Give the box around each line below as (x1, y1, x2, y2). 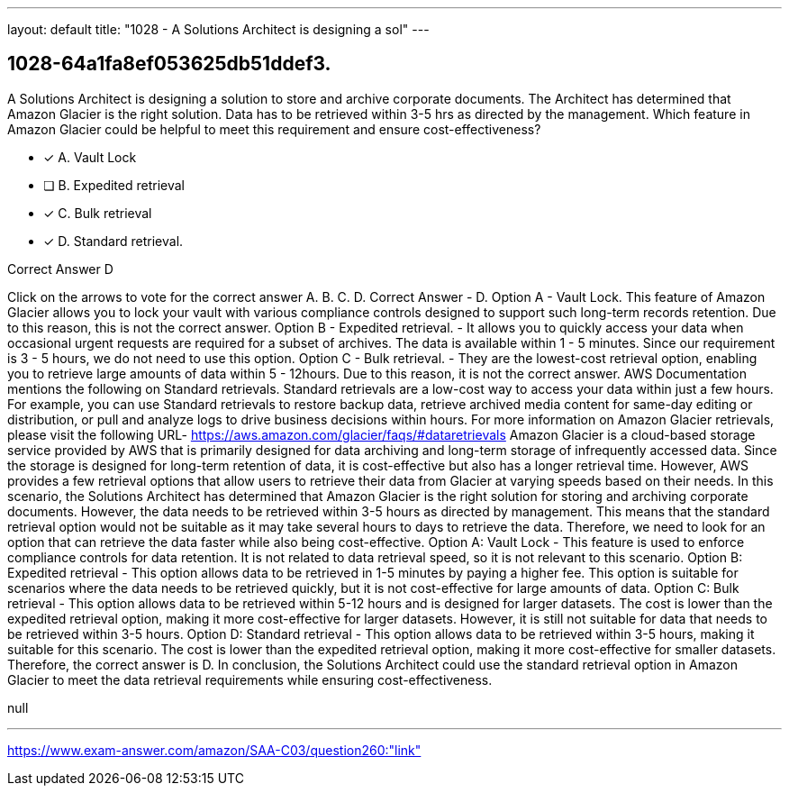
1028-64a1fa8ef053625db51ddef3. (7, 52, 331, 76)
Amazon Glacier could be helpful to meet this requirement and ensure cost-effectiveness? (7, 121, 541, 137)
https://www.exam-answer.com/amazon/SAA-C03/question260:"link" (7, 742, 422, 758)
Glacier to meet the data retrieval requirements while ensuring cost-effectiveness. (7, 671, 493, 688)
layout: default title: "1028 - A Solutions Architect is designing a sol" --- (7, 22, 430, 37)
